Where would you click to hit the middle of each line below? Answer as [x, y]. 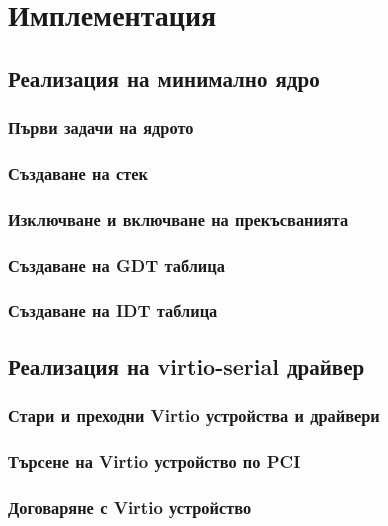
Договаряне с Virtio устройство [130, 506]
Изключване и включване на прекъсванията [178, 218]
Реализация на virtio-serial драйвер [186, 365]
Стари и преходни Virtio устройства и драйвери [194, 415]
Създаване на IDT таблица [113, 310]
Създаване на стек [78, 172]
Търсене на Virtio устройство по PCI [154, 460]
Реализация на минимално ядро [164, 77]
